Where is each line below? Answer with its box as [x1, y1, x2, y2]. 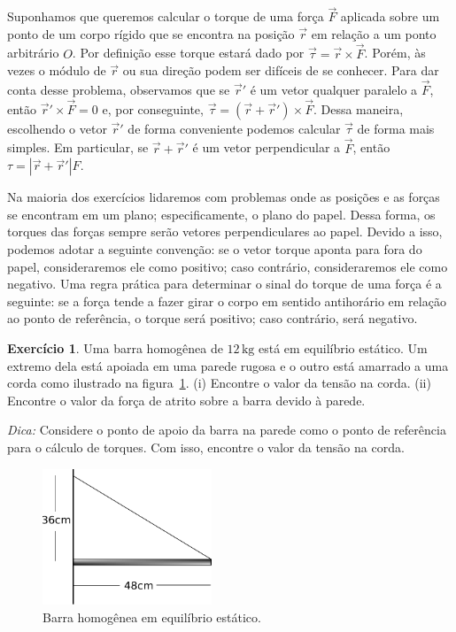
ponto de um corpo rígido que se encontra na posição [7, 24, 295, 42]
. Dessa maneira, [313, 99, 404, 118]
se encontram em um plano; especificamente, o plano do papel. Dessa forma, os [7, 204, 436, 223]
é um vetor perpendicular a [192, 138, 341, 157]
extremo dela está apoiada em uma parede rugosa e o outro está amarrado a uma [7, 356, 449, 374]
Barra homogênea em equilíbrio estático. [43, 608, 261, 626]
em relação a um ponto [311, 24, 437, 42]
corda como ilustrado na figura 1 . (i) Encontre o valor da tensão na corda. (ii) [7, 374, 431, 392]
